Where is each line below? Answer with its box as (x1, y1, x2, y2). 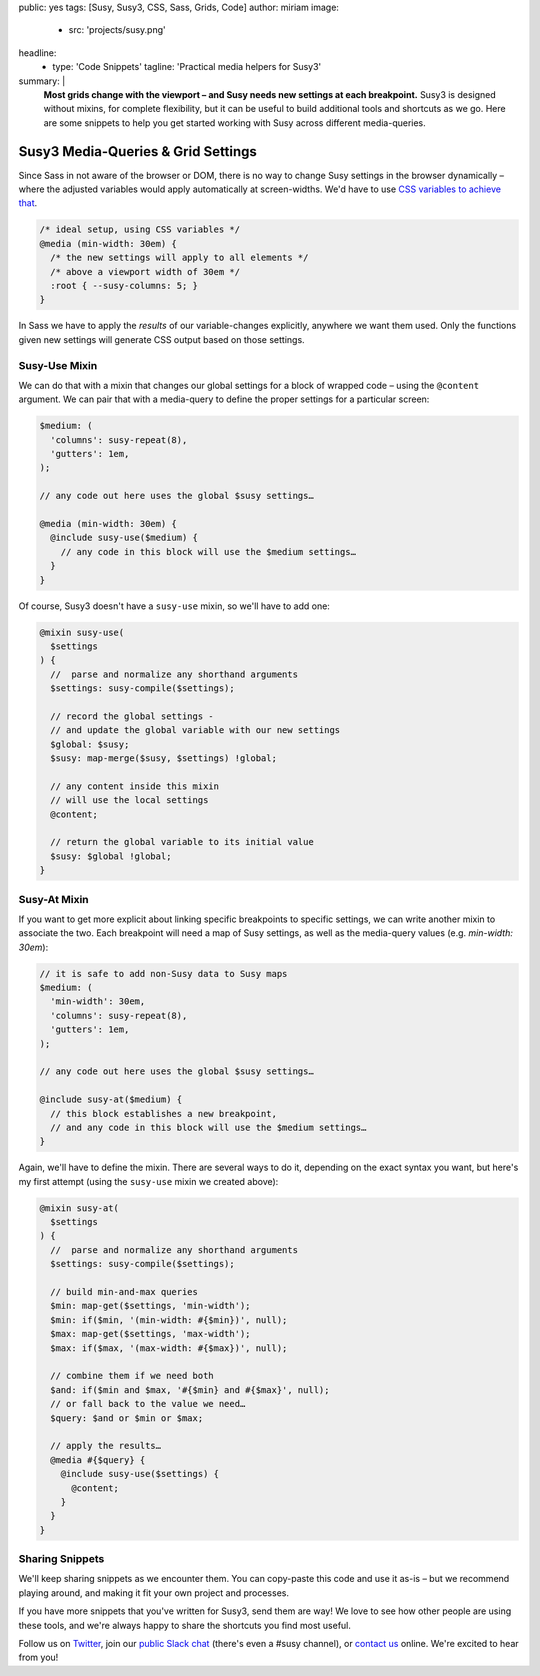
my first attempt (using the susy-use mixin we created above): (18, 1175, 279, 1187)
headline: (18, 46, 57, 59)
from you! (18, 1651, 59, 1664)
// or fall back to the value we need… (50, 1398, 246, 1410)
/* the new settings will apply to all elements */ (50, 252, 309, 264)
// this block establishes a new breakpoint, (50, 1108, 277, 1119)
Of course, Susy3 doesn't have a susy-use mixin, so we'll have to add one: (18, 600, 330, 612)
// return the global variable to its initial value (50, 836, 314, 848)
